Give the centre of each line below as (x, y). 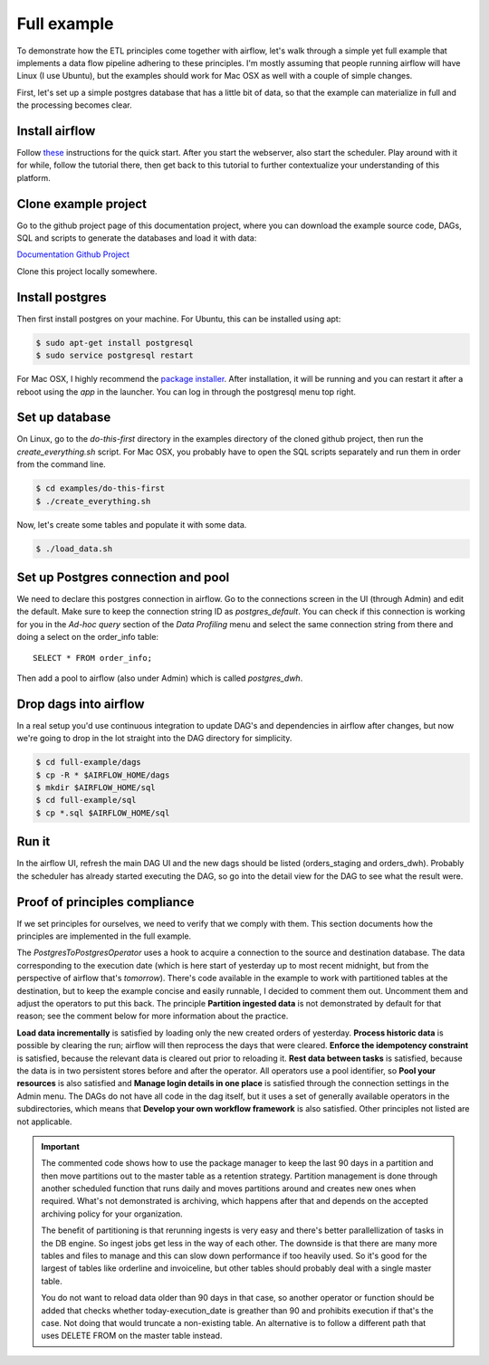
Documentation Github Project (73, 254)
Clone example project (82, 204)
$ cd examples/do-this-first (101, 488)
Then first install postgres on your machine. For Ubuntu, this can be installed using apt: (179, 319)
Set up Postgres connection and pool (123, 577)
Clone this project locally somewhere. (87, 271)
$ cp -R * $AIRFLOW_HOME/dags (103, 775)
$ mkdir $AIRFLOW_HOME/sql (96, 788)
